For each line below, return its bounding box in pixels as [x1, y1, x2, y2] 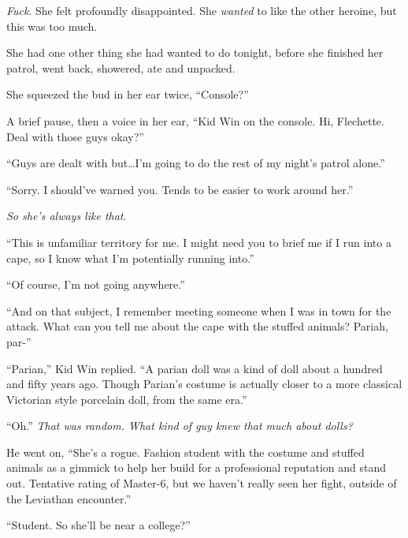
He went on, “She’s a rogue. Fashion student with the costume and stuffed [6, 443, 365, 460]
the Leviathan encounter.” [6, 490, 132, 506]
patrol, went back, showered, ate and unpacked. [6, 59, 236, 76]
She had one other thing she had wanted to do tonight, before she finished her [6, 44, 384, 61]
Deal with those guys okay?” [6, 128, 144, 144]
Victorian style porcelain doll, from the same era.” [6, 390, 247, 407]
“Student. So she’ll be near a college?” [6, 517, 191, 533]
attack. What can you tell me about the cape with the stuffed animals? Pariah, [6, 318, 388, 334]
